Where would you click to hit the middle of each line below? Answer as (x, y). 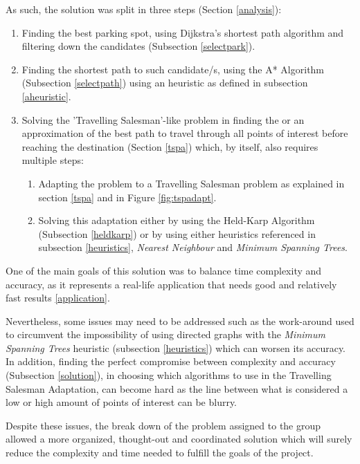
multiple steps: (53, 160)
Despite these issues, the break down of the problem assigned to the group (163, 425)
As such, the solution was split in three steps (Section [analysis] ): (144, 9)
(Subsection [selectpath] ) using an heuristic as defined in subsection (165, 83)
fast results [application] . (58, 298)
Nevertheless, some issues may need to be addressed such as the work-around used (180, 321)
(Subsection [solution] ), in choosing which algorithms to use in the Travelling (169, 375)
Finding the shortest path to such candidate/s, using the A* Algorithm (173, 69)
